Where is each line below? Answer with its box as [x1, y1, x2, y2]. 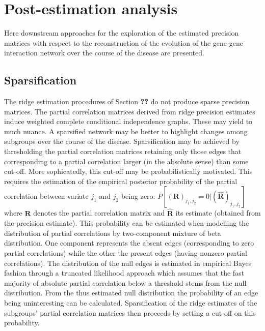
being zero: [121, 191, 155, 201]
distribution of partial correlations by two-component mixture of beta [4, 227, 221, 238]
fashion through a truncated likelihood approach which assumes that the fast [4, 267, 245, 278]
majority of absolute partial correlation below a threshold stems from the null [4, 277, 247, 288]
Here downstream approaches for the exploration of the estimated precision [4, 27, 239, 38]
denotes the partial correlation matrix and [33, 207, 165, 218]
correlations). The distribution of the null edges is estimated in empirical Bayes [4, 257, 252, 268]
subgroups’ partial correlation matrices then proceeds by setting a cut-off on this [4, 307, 256, 318]
